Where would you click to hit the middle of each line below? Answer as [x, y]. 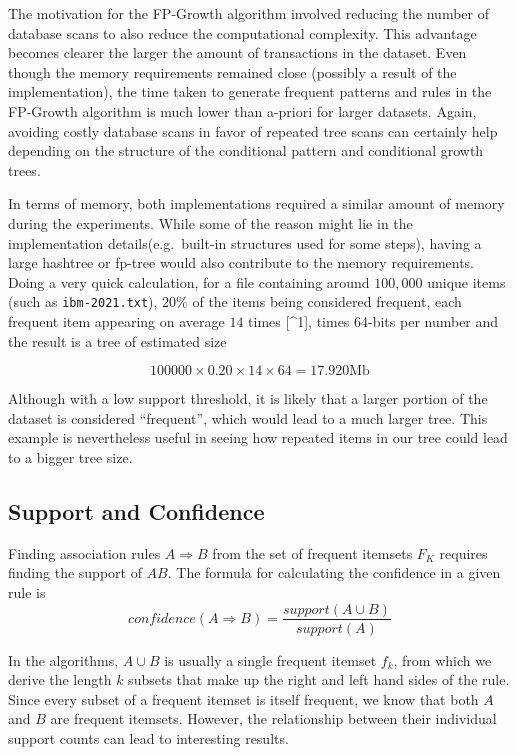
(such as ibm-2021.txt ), [83, 301]
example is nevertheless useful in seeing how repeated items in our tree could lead [258, 437]
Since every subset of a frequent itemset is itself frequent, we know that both [243, 698]
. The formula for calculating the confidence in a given [334, 572]
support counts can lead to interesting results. [148, 737]
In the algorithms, [63, 659]
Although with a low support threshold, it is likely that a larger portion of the [248, 398]
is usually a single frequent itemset [270, 659]
